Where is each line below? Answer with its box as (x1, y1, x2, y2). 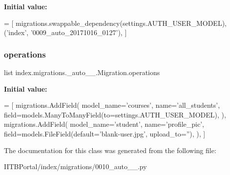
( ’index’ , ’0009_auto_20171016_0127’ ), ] (4, 27, 127, 38)
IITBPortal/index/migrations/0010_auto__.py (4, 161, 147, 172)
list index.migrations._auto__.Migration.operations (4, 67, 160, 77)
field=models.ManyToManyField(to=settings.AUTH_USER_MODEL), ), (4, 109, 226, 119)
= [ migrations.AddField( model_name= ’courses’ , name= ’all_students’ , (4, 100, 220, 110)
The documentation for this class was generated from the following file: (4, 145, 216, 155)
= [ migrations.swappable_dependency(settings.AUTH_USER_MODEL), (4, 18, 227, 28)
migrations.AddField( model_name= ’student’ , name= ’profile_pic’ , (4, 119, 205, 129)
